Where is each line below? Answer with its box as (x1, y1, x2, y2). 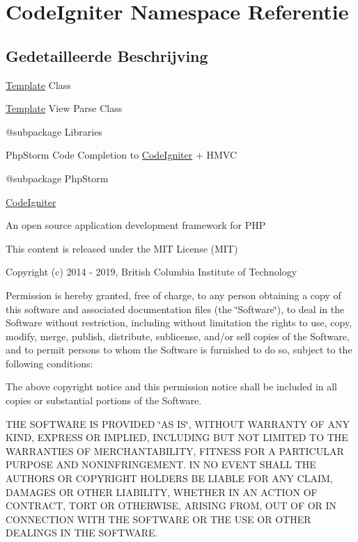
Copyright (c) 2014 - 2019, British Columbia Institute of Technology (6, 264, 297, 279)
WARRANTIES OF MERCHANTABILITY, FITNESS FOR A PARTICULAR (6, 443, 344, 458)
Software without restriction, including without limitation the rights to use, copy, (6, 315, 352, 330)
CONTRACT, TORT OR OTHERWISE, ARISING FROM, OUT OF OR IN (6, 498, 337, 513)
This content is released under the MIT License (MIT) (6, 241, 238, 255)
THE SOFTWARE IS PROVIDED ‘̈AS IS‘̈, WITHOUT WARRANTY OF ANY (6, 416, 350, 431)
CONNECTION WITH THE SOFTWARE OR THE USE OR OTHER (6, 511, 311, 526)
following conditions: (6, 356, 93, 370)
